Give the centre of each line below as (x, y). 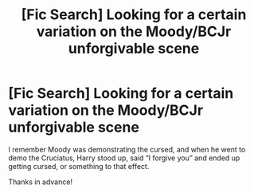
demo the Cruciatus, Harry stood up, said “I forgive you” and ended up (124, 158)
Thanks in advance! (41, 182)
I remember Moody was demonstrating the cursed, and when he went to (127, 149)
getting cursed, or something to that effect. (79, 166)
